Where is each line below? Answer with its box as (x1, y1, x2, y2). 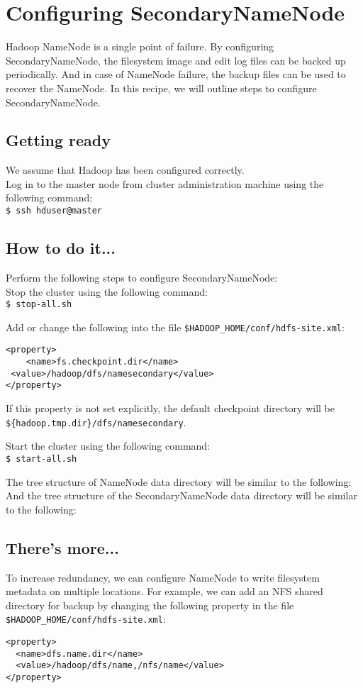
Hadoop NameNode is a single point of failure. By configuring (6, 39, 274, 54)
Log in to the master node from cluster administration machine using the (6, 176, 324, 191)
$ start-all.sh (6, 453, 77, 464)
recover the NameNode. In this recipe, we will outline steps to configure (6, 80, 317, 95)
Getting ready (6, 129, 111, 151)
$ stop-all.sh (6, 299, 72, 310)
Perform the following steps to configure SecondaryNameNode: (6, 270, 278, 284)
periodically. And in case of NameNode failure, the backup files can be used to (6, 67, 346, 82)
